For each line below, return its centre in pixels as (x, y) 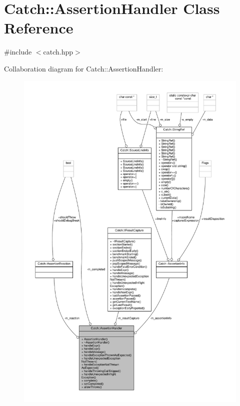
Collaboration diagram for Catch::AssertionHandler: (84, 68)
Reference (39, 28)
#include (18, 52)
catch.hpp (58, 52)
